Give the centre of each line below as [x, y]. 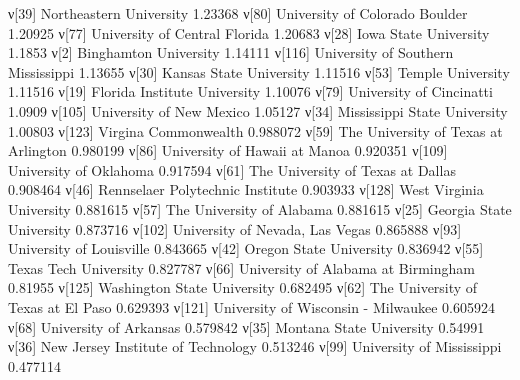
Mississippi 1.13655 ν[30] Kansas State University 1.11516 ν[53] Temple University [259, 71]
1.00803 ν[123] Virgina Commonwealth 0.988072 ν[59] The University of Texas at [255, 130]
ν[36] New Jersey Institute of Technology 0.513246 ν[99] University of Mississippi [255, 346]
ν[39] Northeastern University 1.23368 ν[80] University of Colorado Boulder [238, 13]
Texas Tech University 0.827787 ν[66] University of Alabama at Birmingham [241, 267]
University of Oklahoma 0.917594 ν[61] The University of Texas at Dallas [232, 169]
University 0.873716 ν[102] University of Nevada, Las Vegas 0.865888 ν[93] [235, 228]
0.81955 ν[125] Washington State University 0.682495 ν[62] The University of [243, 287]
